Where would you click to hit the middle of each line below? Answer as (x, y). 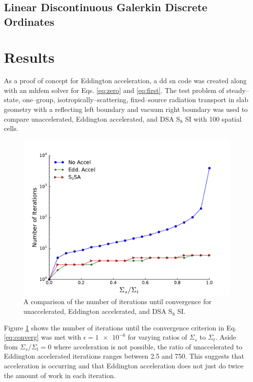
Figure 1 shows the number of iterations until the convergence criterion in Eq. (120, 327)
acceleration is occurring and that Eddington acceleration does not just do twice (124, 366)
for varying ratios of (157, 337)
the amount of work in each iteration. (60, 375)
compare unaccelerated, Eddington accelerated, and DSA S (92, 118)
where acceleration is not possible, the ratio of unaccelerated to (148, 346)
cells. (11, 128)
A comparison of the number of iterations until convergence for (117, 301)
